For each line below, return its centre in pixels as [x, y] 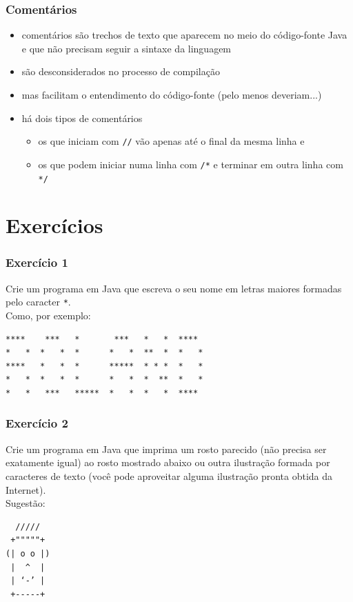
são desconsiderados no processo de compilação [121, 71]
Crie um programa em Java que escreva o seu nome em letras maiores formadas [174, 288]
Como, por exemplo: [48, 315]
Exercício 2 [37, 423]
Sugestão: [26, 503]
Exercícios [54, 225]
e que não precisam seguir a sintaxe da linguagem [127, 48]
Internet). [26, 489]
